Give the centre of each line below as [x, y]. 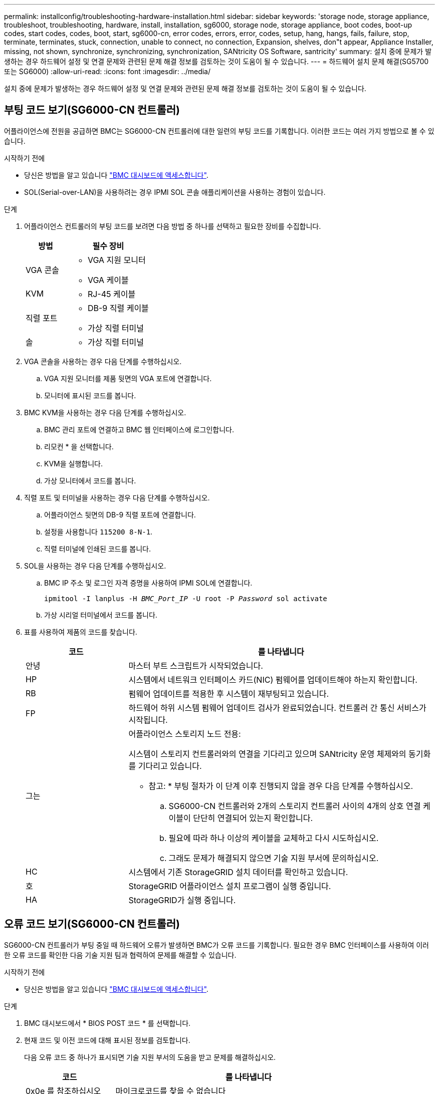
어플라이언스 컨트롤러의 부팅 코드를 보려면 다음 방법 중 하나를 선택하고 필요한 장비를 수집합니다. [173, 226]
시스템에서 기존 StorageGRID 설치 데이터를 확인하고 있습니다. [238, 872]
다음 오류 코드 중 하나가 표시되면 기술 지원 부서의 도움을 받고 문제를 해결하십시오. [150, 1057]
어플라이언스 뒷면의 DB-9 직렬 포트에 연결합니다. [120, 514]
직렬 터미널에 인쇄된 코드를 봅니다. [97, 549]
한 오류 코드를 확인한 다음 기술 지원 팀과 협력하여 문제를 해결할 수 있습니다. [120, 955]
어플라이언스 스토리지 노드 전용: [185, 734]
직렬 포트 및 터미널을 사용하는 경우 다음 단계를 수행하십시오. [117, 497]
